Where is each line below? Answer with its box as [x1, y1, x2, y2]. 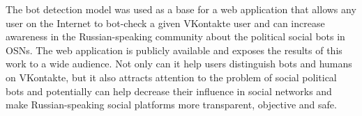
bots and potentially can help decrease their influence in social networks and [6, 83, 332, 98]
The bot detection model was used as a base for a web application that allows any [6, 2, 356, 16]
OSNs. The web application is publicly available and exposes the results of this [6, 42, 342, 57]
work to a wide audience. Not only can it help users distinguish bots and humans [6, 56, 352, 71]
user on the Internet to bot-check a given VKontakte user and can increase [6, 15, 325, 30]
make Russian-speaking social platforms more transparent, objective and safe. [6, 97, 337, 112]
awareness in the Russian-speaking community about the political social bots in [6, 29, 345, 44]
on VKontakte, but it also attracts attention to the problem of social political [6, 69, 337, 84]
